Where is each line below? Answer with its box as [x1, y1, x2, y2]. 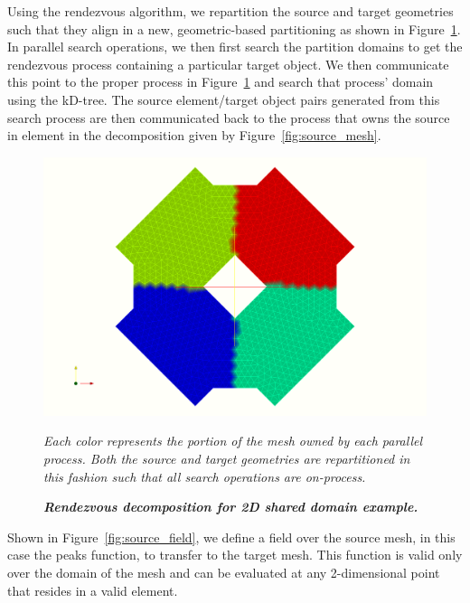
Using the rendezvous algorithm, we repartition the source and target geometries [7, 2, 454, 20]
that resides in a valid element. [7, 580, 178, 599]
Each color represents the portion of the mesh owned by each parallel [43, 431, 423, 450]
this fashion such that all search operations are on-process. [43, 466, 366, 485]
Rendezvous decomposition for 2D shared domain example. [43, 497, 418, 516]
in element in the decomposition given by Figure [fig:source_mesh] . [7, 126, 381, 145]
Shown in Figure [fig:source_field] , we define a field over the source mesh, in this [7, 527, 456, 546]
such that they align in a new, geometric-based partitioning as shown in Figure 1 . [7, 19, 461, 38]
